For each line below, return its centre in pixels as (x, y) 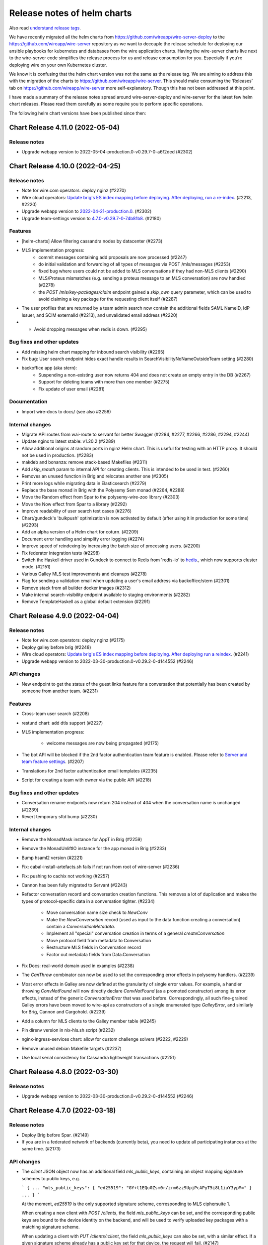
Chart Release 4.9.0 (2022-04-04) (64, 616)
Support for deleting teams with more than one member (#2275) (104, 382)
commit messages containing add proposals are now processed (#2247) (113, 257)
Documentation (28, 402)
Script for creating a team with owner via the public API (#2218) (86, 780)
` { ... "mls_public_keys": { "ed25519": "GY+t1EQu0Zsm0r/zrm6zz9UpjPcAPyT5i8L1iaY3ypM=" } (137, 1188)
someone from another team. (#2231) (60, 691)
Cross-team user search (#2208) (55, 714)
